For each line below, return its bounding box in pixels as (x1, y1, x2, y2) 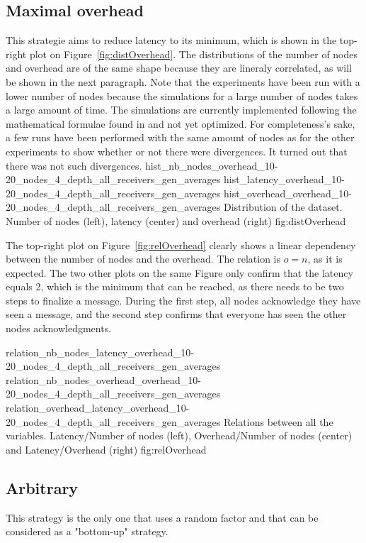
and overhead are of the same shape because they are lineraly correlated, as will (6, 60, 352, 75)
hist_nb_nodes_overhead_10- (145, 158, 278, 172)
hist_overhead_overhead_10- (223, 185, 352, 200)
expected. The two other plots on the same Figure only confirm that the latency (6, 265, 353, 280)
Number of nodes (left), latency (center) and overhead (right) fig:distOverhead (6, 213, 346, 228)
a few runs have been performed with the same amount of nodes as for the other (6, 130, 355, 145)
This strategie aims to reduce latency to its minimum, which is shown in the (6, 33, 337, 48)
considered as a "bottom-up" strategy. (6, 524, 168, 539)
